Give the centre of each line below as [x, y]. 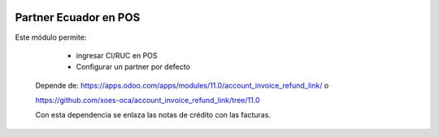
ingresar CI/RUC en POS [117, 55]
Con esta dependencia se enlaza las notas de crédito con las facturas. [153, 115]
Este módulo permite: [51, 37]
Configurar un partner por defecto [133, 67]
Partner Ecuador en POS [78, 17]
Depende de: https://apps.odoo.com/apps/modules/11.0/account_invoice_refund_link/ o [182, 85]
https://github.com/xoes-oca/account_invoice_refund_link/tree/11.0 [148, 101]
